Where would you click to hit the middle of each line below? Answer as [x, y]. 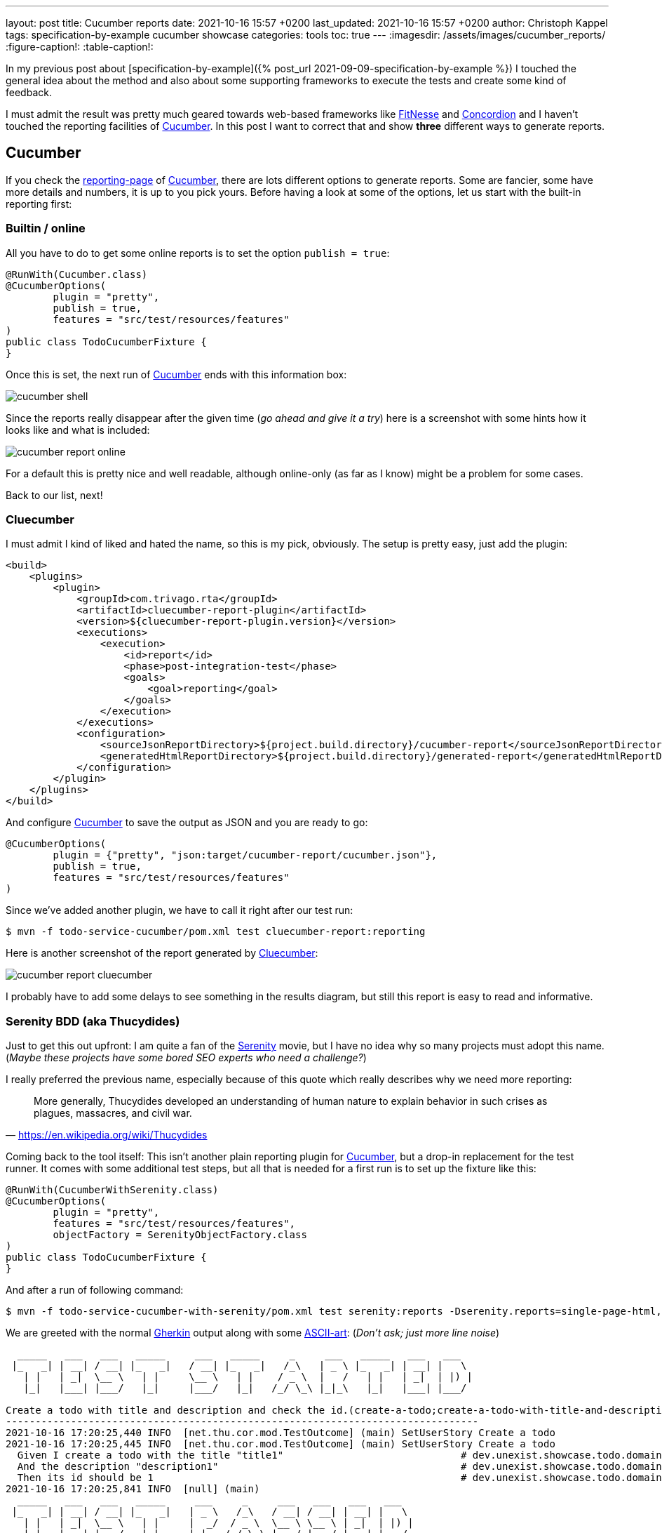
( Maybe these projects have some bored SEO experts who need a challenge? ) [186, 1058]
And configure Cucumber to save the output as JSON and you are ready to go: [187, 823]
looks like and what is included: [78, 430]
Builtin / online [46, 228]
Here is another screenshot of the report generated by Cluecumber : [162, 953]
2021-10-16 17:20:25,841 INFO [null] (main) [133, 1489]
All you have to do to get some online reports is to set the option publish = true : [198, 253]
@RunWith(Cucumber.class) [77, 274]
